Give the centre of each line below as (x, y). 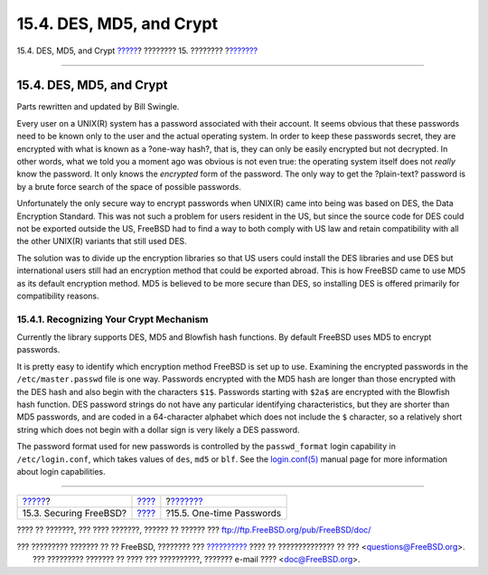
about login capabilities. (61, 471)
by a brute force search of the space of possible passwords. (129, 186)
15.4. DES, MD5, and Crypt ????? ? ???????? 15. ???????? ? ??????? (137, 51)
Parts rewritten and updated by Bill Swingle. (98, 107)
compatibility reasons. (58, 296)
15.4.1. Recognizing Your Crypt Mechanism (113, 319)
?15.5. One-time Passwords (224, 514)
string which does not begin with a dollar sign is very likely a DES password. (158, 429)
